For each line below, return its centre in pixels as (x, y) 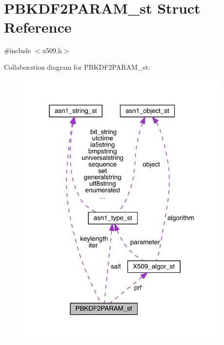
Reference (38, 27)
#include (18, 50)
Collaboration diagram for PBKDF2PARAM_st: (77, 67)
